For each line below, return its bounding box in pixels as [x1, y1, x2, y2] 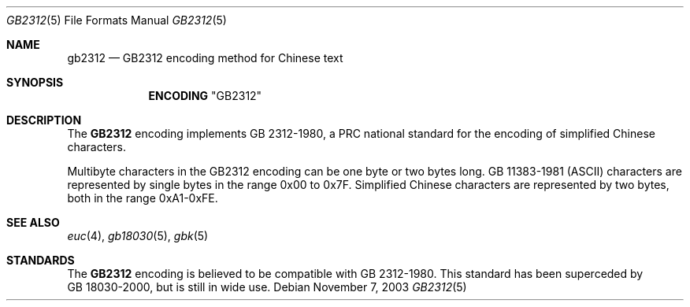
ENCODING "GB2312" [148, 89, 262, 102]
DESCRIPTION [6, 113, 82, 127]
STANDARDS [6, 253, 75, 267]
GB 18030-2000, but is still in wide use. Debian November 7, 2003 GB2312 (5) [67, 280, 467, 294]
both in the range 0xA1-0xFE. [67, 191, 218, 205]
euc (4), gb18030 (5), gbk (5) [67, 229, 209, 242]
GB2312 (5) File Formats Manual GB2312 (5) [6, 13, 227, 27]
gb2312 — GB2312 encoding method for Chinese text [67, 51, 343, 65]
